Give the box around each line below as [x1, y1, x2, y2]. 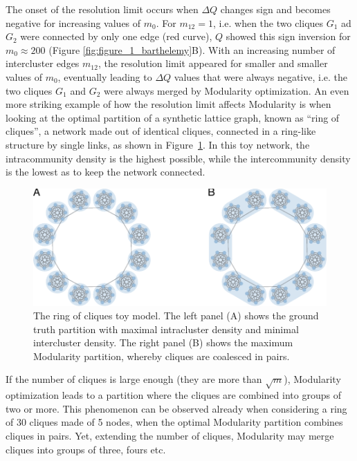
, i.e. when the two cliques [212, 15, 324, 30]
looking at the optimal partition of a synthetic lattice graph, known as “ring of [6, 110, 340, 124]
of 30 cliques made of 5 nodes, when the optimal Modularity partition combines [6, 415, 343, 429]
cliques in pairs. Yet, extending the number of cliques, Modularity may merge [6, 429, 334, 443]
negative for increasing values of [6, 15, 141, 30]
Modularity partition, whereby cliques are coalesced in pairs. [33, 348, 290, 363]
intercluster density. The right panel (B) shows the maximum [33, 335, 293, 350]
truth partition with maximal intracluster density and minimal [33, 321, 299, 336]
